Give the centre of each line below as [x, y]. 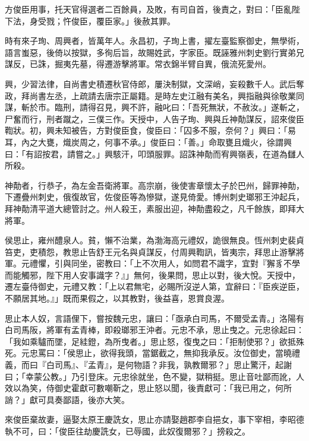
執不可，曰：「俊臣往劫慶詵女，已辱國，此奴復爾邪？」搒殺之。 [127, 431]
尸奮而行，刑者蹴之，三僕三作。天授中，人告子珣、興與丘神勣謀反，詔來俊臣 [154, 118]
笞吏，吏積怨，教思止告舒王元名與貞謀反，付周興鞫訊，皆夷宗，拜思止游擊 [150, 251]
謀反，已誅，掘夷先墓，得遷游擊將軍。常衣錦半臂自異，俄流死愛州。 [138, 64]
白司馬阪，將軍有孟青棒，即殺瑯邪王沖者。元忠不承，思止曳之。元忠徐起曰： [154, 330]
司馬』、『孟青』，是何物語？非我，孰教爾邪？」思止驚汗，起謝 [173, 365]
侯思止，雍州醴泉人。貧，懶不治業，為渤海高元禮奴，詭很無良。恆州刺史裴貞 [154, 240]
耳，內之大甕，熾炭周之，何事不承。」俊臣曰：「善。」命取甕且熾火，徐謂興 [148, 142]
